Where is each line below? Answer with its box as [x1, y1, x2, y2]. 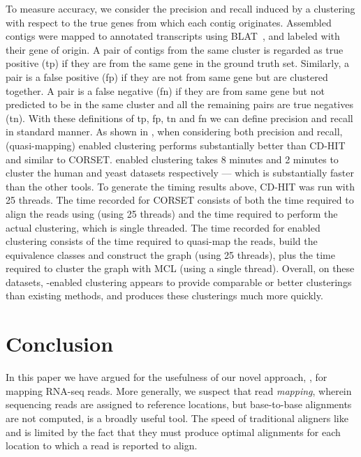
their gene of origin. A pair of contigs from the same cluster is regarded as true [6, 42, 344, 57]
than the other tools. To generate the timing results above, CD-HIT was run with [6, 179, 355, 193]
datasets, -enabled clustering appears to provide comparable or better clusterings [6, 274, 352, 289]
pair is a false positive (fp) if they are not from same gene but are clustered [6, 69, 328, 84]
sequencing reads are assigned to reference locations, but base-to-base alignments [6, 397, 352, 412]
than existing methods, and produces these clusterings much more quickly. [6, 288, 323, 303]
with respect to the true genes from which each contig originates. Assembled [6, 15, 332, 29]
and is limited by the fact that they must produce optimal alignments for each [6, 424, 341, 439]
